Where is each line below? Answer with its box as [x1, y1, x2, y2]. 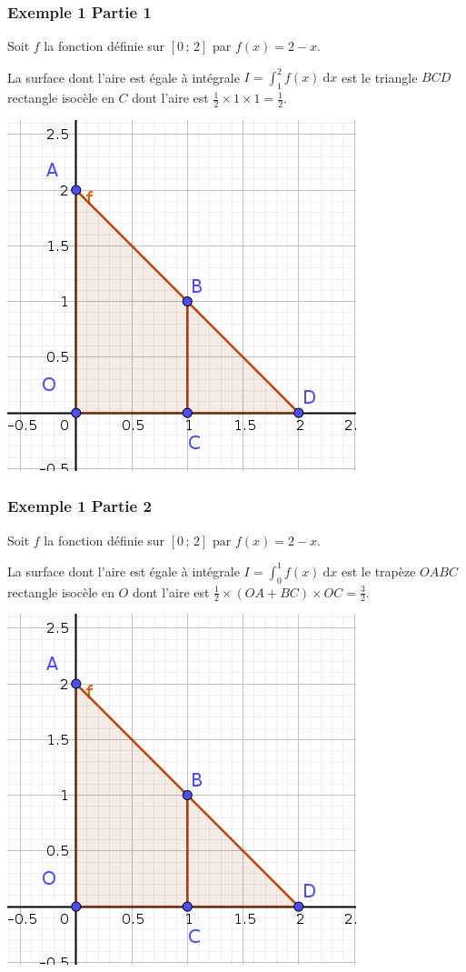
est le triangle [342, 67, 418, 86]
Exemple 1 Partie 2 [7, 495, 152, 517]
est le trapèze [342, 561, 416, 580]
